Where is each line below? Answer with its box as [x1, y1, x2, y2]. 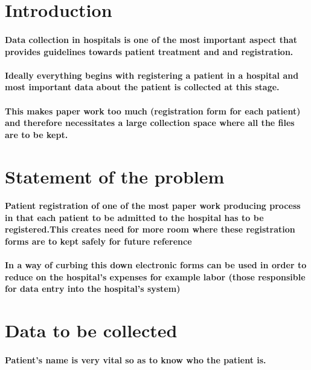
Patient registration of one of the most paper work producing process [5, 199, 301, 212]
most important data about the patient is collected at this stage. [5, 81, 280, 93]
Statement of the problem [5, 164, 225, 188]
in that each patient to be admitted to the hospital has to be [5, 211, 264, 223]
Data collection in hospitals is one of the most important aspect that [5, 33, 297, 45]
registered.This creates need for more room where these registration [5, 223, 295, 236]
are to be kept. [5, 128, 68, 140]
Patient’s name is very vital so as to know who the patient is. [5, 354, 266, 366]
